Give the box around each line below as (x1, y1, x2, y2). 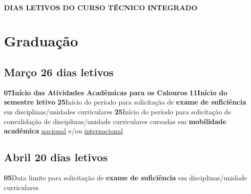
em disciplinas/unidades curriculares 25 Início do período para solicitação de (4, 106, 231, 116)
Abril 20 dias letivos (4, 150, 108, 165)
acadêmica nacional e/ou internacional (4, 126, 123, 136)
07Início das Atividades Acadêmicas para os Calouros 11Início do (4, 87, 228, 97)
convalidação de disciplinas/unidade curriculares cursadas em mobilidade (4, 116, 227, 126)
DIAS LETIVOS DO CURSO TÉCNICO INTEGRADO (4, 2, 197, 12)
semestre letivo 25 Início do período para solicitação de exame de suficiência (4, 97, 247, 107)
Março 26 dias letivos (4, 64, 114, 79)
